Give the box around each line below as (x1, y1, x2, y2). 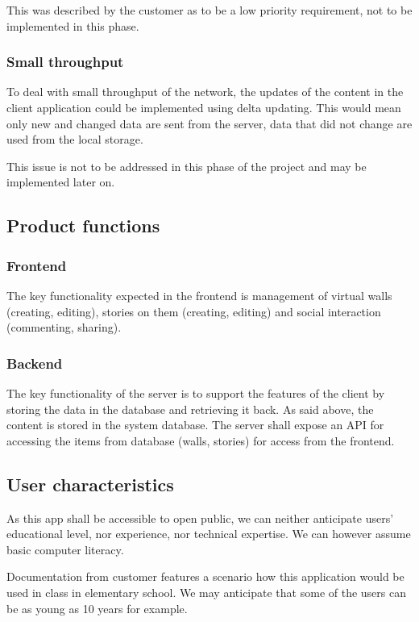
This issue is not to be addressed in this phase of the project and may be (6, 157, 367, 174)
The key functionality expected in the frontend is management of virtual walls (6, 286, 392, 303)
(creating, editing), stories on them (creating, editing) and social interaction (6, 303, 381, 319)
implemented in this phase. (6, 17, 139, 34)
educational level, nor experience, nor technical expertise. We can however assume (6, 525, 411, 542)
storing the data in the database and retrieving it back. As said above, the (6, 400, 374, 417)
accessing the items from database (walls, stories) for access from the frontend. (6, 432, 395, 449)
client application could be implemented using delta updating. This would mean (6, 99, 401, 115)
